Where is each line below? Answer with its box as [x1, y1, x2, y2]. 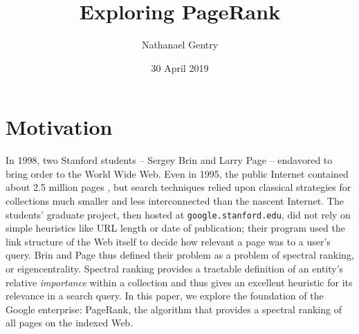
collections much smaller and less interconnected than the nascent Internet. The [6, 194, 344, 208]
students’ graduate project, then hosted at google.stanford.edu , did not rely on [6, 207, 351, 221]
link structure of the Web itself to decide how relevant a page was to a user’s [6, 234, 331, 248]
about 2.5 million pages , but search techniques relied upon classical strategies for [6, 180, 351, 194]
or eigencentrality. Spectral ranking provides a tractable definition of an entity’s [6, 261, 344, 276]
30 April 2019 [151, 60, 209, 75]
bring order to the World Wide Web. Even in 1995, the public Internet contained [6, 166, 349, 180]
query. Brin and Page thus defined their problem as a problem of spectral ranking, [6, 248, 354, 262]
